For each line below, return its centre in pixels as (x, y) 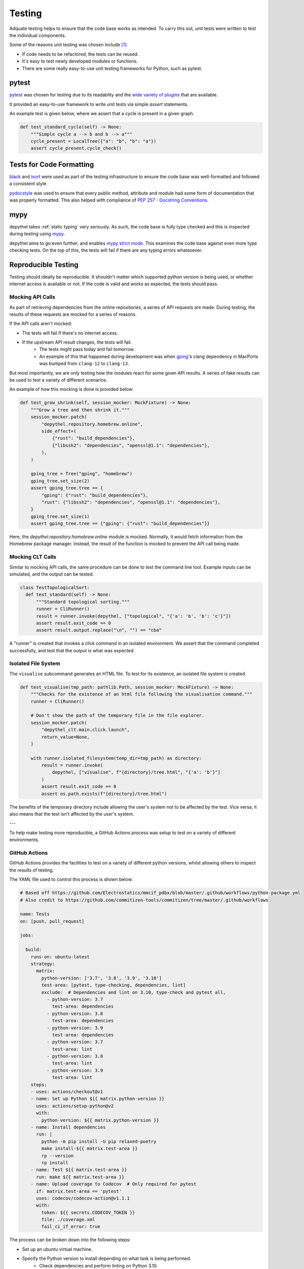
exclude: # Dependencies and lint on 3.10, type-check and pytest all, (134, 992)
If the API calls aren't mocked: (41, 324)
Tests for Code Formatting (52, 164)
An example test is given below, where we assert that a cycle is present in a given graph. (102, 114)
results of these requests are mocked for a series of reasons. (73, 314)
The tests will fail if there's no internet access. (70, 333)
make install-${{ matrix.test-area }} (89, 1149)
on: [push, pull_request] (52, 921)
